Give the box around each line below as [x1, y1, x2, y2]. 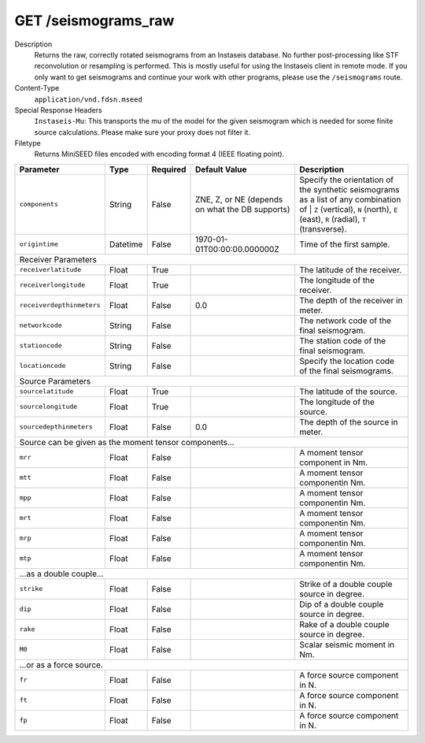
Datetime [109, 239, 143, 250]
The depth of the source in [299, 416, 398, 427]
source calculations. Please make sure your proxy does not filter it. [34, 127, 251, 137]
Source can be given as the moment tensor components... [19, 437, 235, 448]
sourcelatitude [19, 387, 74, 396]
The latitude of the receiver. [299, 264, 402, 275]
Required [151, 164, 187, 175]
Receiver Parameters [19, 254, 98, 265]
